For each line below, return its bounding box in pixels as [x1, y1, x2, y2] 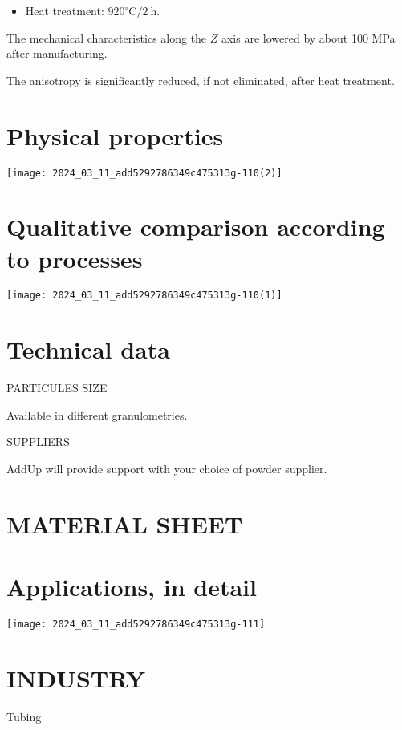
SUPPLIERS [6, 433, 70, 450]
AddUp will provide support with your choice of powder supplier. [6, 460, 327, 477]
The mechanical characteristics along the [6, 29, 207, 46]
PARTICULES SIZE [6, 379, 108, 396]
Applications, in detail [6, 570, 257, 603]
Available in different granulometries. [6, 406, 188, 423]
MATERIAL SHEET [6, 507, 243, 540]
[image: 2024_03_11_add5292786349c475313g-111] [6, 618, 266, 631]
